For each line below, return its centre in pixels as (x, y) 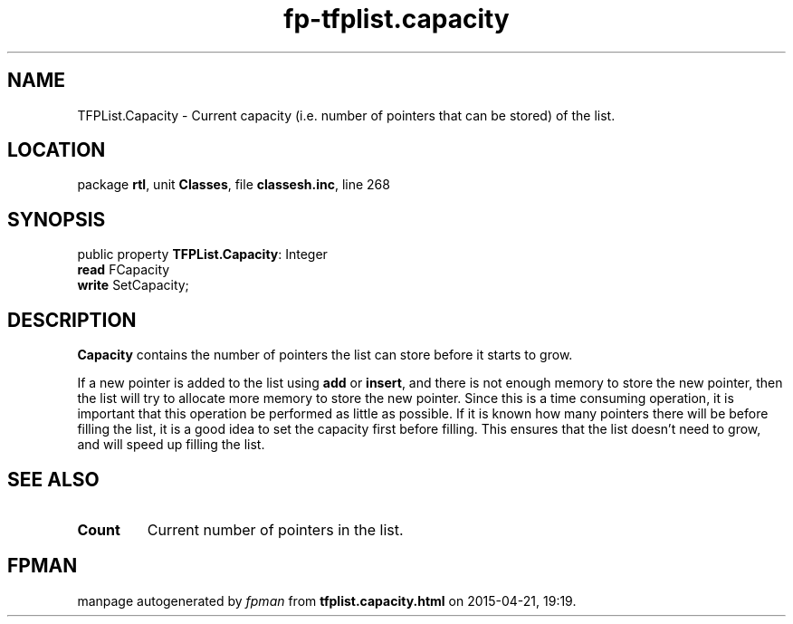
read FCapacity (124, 270)
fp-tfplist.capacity (396, 19)
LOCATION (57, 150)
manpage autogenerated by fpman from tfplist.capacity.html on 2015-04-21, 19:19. (327, 600)
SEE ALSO (53, 479)
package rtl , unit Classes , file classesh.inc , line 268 (234, 185)
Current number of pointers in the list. (275, 529)
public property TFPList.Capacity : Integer (202, 254)
